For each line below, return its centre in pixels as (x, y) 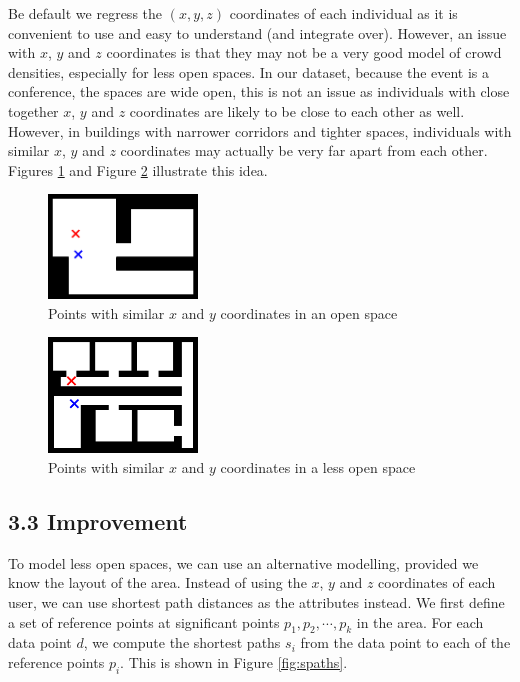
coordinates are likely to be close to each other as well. (297, 110)
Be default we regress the (85, 13)
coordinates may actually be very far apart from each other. (304, 150)
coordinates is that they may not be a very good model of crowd (304, 52)
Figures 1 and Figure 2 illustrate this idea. (138, 169)
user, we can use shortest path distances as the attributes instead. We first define (256, 601)
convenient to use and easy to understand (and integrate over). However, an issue (257, 32)
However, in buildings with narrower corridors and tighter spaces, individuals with (260, 130)
